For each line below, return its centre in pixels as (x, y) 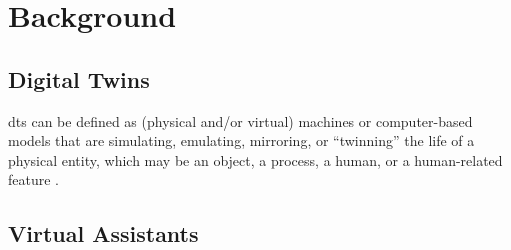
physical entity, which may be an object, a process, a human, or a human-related (255, 159)
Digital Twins (79, 78)
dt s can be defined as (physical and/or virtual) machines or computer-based (240, 120)
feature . (34, 179)
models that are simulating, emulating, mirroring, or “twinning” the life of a (241, 140)
